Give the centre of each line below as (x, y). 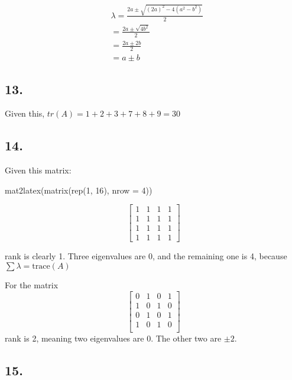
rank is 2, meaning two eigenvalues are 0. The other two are (113, 338)
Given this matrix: (38, 170)
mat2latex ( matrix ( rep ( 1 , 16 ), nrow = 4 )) (79, 190)
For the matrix (32, 285)
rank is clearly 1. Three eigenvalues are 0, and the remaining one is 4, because (146, 256)
